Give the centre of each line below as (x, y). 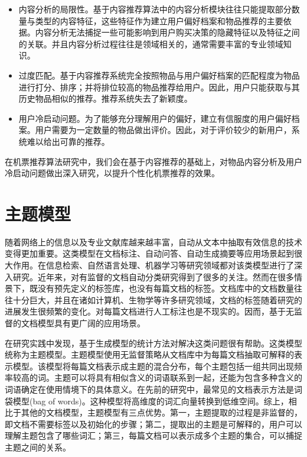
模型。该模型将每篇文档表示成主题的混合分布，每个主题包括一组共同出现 (153, 366)
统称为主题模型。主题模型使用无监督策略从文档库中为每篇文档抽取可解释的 (149, 354)
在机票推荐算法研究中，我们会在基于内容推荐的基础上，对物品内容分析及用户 (153, 161)
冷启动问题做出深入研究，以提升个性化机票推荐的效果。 (112, 173)
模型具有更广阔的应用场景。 (91, 323)
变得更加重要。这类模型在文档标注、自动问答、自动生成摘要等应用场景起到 (149, 253)
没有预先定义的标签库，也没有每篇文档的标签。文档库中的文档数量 (166, 288)
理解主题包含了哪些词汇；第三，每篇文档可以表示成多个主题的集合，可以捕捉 (153, 435)
